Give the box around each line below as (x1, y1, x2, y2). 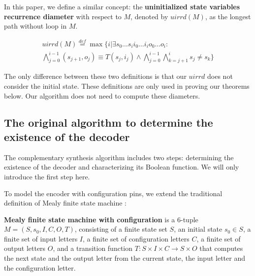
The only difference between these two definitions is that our (4, 71, 187, 81)
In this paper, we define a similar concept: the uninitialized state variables (4, 1, 240, 11)
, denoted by (130, 11, 168, 21)
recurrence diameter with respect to (4, 11, 122, 21)
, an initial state (174, 224, 223, 234)
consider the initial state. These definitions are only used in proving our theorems (4, 80, 250, 91)
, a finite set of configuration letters (82, 233, 190, 243)
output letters (4, 243, 46, 253)
